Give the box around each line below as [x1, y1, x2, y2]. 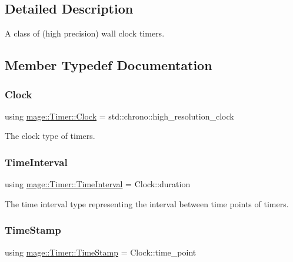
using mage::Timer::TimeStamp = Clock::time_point [5, 246, 197, 258]
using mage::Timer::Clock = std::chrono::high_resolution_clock [5, 110, 234, 122]
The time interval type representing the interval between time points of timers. [5, 197, 289, 210]
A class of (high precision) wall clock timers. [5, 27, 165, 39]
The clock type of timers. [5, 130, 95, 142]
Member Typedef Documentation [5, 56, 212, 74]
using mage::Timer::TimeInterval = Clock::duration [5, 178, 191, 190]
